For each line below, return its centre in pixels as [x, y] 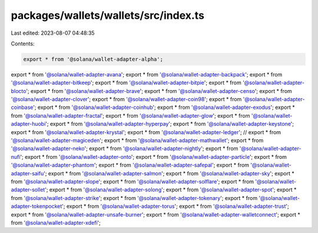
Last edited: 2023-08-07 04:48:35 [53, 33]
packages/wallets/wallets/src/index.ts [107, 15]
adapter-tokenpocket [37, 207]
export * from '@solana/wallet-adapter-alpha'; [93, 59]
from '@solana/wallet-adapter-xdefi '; [56, 222]
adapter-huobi [28, 124]
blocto [19, 91]
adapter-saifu [27, 173]
